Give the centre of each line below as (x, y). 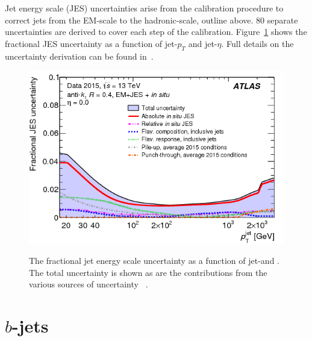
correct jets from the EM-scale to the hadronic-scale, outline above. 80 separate (151, 20)
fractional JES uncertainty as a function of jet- (91, 43)
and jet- (203, 43)
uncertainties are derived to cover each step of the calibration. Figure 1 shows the (156, 32)
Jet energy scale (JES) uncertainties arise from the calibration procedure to (144, 8)
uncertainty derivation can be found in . (79, 56)
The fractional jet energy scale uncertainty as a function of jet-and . (154, 260)
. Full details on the (257, 43)
